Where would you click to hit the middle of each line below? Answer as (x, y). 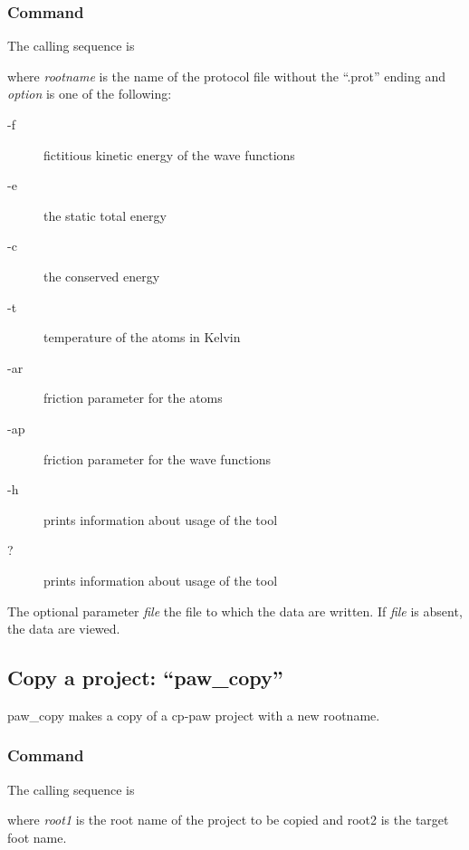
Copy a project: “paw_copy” (145, 678)
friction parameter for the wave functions (158, 458)
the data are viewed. (64, 629)
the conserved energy (102, 276)
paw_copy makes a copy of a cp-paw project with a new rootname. (194, 715)
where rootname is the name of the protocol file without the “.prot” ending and (226, 76)
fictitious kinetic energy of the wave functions (169, 154)
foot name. (37, 837)
